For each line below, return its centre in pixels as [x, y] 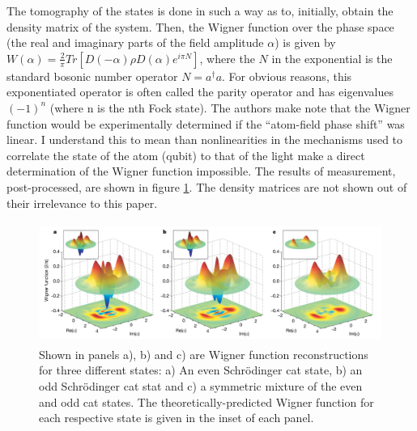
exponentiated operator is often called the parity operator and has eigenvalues [200, 92]
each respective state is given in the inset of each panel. [177, 418]
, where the [227, 58]
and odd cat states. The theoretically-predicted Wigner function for [206, 401]
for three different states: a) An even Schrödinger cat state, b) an [201, 370]
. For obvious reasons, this [287, 76]
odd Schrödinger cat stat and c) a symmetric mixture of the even [201, 385]
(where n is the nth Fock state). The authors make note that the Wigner [230, 107]
